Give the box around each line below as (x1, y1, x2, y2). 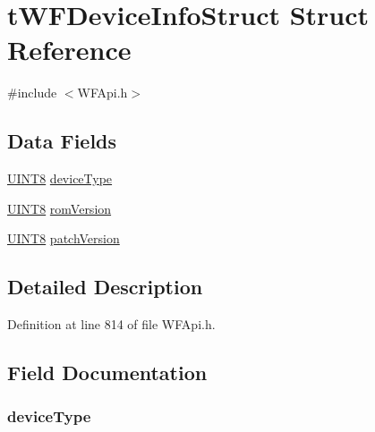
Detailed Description (7, 273, 203, 301)
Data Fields (7, 127, 117, 155)
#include (7, 83, 57, 102)
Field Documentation (7, 359, 208, 386)
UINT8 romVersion (7, 199, 112, 217)
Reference (7, 31, 132, 68)
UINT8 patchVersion (7, 229, 120, 248)
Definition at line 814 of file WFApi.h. (7, 315, 216, 334)
